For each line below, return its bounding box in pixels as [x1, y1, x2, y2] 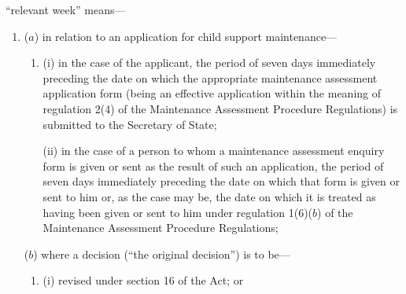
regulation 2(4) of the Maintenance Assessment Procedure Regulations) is [42, 100, 398, 116]
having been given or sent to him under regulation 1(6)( [42, 204, 313, 220]
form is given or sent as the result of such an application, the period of [42, 157, 384, 174]
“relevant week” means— [6, 2, 126, 17]
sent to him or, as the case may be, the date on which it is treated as [42, 188, 376, 204]
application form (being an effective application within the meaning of [42, 85, 381, 101]
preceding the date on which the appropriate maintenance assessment [42, 69, 378, 86]
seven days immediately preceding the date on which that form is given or [42, 173, 400, 189]
